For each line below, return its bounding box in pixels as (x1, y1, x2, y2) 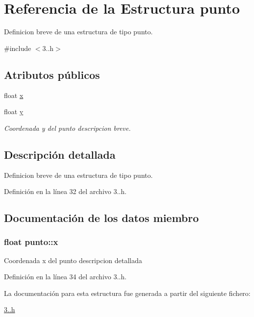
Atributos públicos (4, 67, 100, 82)
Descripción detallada (4, 146, 116, 162)
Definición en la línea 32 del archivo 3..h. (4, 186, 127, 196)
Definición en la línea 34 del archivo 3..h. (4, 271, 127, 282)
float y (4, 106, 24, 117)
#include (4, 43, 31, 53)
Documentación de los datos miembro (4, 210, 199, 225)
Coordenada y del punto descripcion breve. (4, 122, 131, 133)
